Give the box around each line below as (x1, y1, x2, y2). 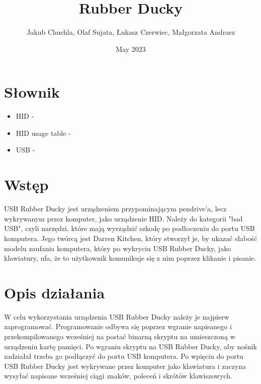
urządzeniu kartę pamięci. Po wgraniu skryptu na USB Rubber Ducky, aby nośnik (4, 341, 257, 351)
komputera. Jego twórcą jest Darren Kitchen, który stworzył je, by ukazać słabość (4, 233, 257, 243)
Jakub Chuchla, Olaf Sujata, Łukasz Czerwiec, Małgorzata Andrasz (27, 27, 235, 37)
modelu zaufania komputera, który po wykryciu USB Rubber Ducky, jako (4, 243, 231, 253)
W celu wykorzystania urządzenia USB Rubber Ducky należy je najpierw (4, 311, 229, 322)
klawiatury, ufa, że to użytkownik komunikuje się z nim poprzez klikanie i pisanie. (4, 253, 256, 263)
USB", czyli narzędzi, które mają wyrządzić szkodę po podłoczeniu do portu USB (4, 223, 255, 234)
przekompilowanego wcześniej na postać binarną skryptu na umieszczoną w (4, 331, 235, 342)
